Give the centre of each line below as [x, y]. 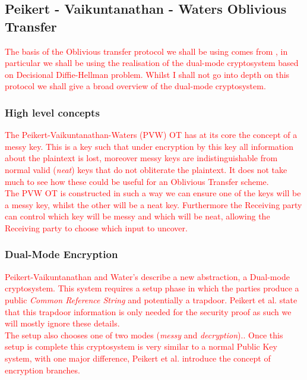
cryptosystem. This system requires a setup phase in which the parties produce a [152, 288]
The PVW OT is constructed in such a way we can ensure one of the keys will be [153, 193]
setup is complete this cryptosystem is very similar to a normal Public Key [141, 346]
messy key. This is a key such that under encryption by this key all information [149, 146]
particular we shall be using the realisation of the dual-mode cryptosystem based [152, 63]
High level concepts [52, 112]
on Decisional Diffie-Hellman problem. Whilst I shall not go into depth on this [147, 74]
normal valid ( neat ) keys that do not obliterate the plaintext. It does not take [146, 169]
